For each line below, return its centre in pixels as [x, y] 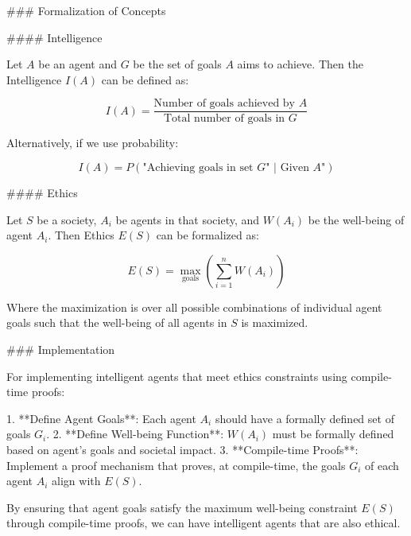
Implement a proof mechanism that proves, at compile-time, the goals [176, 465]
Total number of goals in [224, 119]
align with [76, 481]
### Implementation [61, 349]
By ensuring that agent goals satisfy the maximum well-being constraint [182, 507]
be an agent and [78, 64]
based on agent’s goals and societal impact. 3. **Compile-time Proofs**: [182, 449]
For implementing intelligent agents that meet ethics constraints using [177, 376]
